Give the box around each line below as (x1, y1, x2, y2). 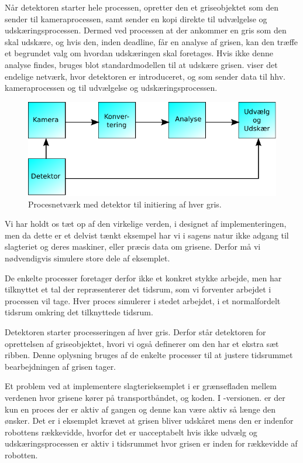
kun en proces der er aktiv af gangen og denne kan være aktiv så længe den (5, 403, 276, 415)
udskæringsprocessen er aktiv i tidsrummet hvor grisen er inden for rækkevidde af (5, 437, 298, 450)
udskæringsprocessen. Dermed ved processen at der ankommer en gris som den (5, 24, 287, 36)
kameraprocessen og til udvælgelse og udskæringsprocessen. (5, 81, 218, 94)
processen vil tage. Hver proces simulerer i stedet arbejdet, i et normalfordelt (5, 294, 281, 307)
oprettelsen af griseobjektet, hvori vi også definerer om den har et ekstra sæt (5, 337, 279, 349)
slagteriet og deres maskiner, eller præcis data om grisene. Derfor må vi (5, 240, 261, 253)
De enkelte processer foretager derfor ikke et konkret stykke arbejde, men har (5, 271, 282, 284)
